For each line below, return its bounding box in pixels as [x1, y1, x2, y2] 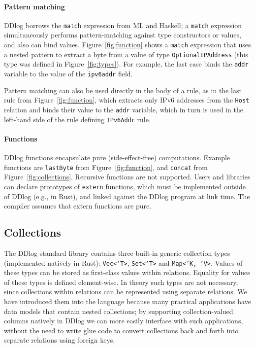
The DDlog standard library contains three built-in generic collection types [4, 247, 230, 258]
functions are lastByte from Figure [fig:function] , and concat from [4, 162, 208, 172]
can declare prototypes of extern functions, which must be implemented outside [4, 181, 246, 191]
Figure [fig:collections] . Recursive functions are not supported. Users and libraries [4, 172, 251, 182]
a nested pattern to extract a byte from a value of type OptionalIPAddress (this [4, 49, 248, 59]
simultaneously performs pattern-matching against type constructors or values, [4, 30, 241, 40]
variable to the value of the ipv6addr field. [4, 69, 133, 79]
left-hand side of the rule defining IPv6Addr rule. [4, 114, 151, 124]
